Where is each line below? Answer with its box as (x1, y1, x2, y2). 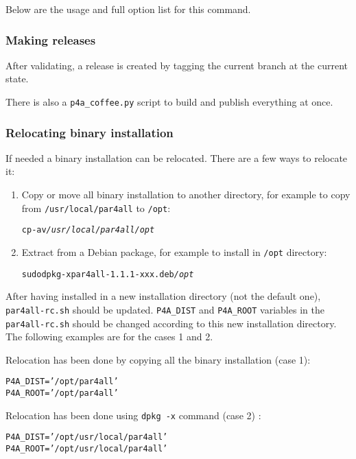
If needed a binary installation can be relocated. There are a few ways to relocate (5, 150, 348, 165)
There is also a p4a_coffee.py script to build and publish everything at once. (5, 95, 333, 108)
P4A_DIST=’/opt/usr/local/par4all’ (5, 432, 168, 443)
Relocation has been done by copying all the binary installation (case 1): (5, 352, 311, 366)
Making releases (5, 31, 96, 48)
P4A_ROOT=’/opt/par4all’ (5, 388, 119, 399)
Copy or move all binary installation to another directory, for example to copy (21, 187, 351, 202)
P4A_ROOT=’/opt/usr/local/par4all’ (5, 444, 168, 454)
